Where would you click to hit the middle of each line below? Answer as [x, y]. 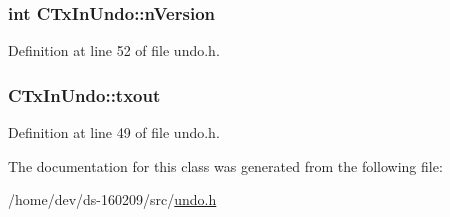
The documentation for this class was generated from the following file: [225, 165]
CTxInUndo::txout [84, 94]
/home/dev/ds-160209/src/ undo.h [112, 199]
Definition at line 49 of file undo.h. [114, 132]
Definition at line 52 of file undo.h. [114, 50]
